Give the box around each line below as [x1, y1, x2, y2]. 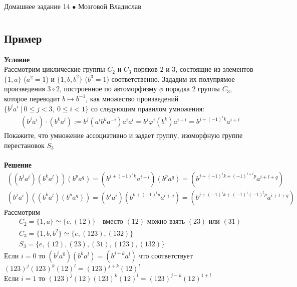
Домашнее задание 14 [4, 1, 70, 11]
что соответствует [139, 250, 193, 260]
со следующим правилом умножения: [91, 103, 205, 113]
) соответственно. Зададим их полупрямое [106, 73, 235, 84]
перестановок [4, 139, 45, 150]
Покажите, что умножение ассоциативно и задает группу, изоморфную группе [4, 130, 243, 140]
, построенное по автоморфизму [59, 83, 157, 94]
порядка [165, 83, 190, 94]
